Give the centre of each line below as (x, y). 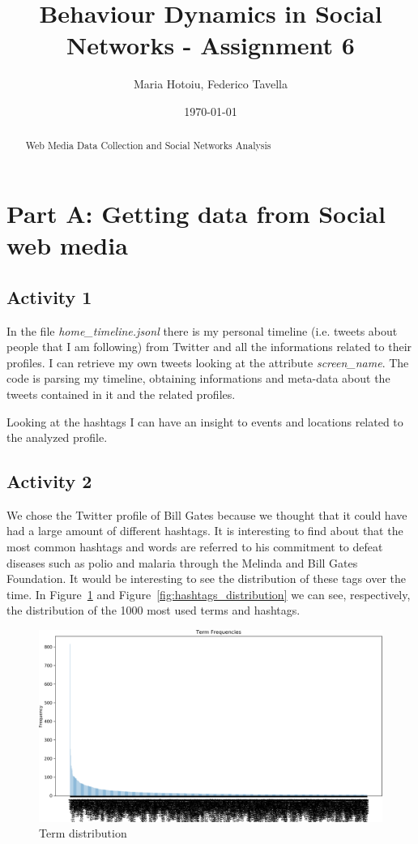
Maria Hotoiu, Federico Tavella (211, 84)
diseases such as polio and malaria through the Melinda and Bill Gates (182, 562)
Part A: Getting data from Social (196, 213)
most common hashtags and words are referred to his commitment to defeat (195, 547)
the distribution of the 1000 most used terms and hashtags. (154, 610)
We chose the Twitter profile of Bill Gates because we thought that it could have (207, 514)
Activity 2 (49, 481)
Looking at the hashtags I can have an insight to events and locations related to (205, 421)
